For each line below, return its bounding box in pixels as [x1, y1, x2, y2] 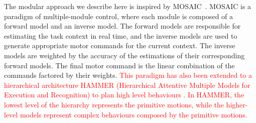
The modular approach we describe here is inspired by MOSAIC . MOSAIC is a [4, 1, 251, 11]
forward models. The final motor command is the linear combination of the [4, 60, 235, 70]
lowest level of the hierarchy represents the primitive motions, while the [4, 99, 224, 109]
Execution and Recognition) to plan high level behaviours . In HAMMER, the [4, 89, 244, 100]
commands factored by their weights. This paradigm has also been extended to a [4, 70, 252, 80]
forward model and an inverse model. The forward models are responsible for [4, 21, 241, 31]
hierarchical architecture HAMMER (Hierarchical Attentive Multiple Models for [4, 79, 250, 90]
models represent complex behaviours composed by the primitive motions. [20, 109, 247, 119]
